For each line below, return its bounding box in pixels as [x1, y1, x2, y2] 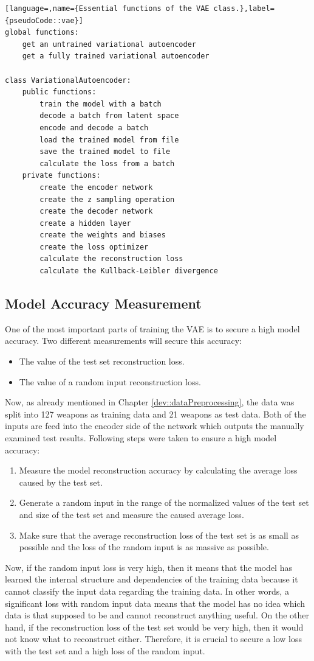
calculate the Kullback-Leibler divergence [39, 267, 218, 276]
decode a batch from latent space [39, 111, 179, 121]
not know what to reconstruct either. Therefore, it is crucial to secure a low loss [5, 632, 302, 645]
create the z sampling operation [39, 195, 175, 204]
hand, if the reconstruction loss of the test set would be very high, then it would [5, 620, 304, 633]
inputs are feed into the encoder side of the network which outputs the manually [5, 419, 304, 432]
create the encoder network [39, 183, 153, 192]
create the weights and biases [39, 231, 166, 240]
